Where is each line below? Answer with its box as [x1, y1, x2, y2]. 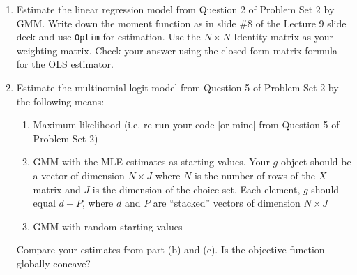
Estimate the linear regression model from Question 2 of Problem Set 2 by [16, 2, 335, 16]
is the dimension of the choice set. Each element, [92, 181, 301, 196]
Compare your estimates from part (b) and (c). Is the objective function [16, 242, 325, 257]
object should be [280, 154, 351, 169]
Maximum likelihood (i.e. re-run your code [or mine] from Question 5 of [33, 117, 340, 132]
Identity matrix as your [234, 29, 334, 44]
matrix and [33, 181, 81, 196]
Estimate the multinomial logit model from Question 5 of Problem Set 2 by [16, 80, 339, 95]
